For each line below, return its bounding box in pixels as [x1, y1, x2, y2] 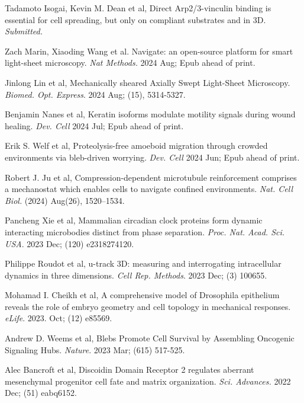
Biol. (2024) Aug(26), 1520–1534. [5, 194, 125, 206]
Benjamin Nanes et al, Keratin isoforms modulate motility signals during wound [5, 108, 296, 120]
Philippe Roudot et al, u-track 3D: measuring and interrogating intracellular [5, 257, 282, 270]
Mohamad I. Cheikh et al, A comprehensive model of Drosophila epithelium [5, 289, 280, 301]
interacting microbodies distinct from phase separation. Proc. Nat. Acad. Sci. [5, 225, 285, 238]
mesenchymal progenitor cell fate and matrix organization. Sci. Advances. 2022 [5, 375, 291, 387]
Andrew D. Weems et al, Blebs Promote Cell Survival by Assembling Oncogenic [5, 332, 295, 344]
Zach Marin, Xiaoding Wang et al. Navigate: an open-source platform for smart [5, 44, 293, 57]
